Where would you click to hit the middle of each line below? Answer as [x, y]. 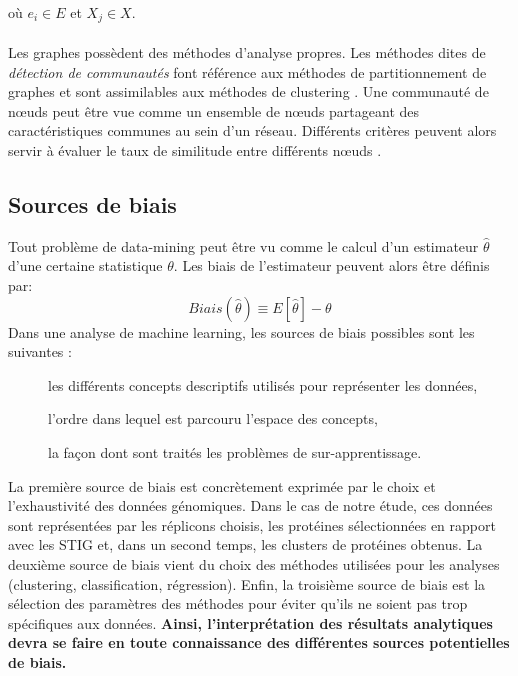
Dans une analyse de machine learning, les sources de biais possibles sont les [241, 331]
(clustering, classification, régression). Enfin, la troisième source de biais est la [247, 583]
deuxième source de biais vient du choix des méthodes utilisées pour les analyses [254, 563]
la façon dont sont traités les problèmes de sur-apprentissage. [235, 451]
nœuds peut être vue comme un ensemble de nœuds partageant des [214, 110]
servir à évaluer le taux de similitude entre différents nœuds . [195, 150]
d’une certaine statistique [85, 265]
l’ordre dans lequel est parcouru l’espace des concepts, [213, 418]
